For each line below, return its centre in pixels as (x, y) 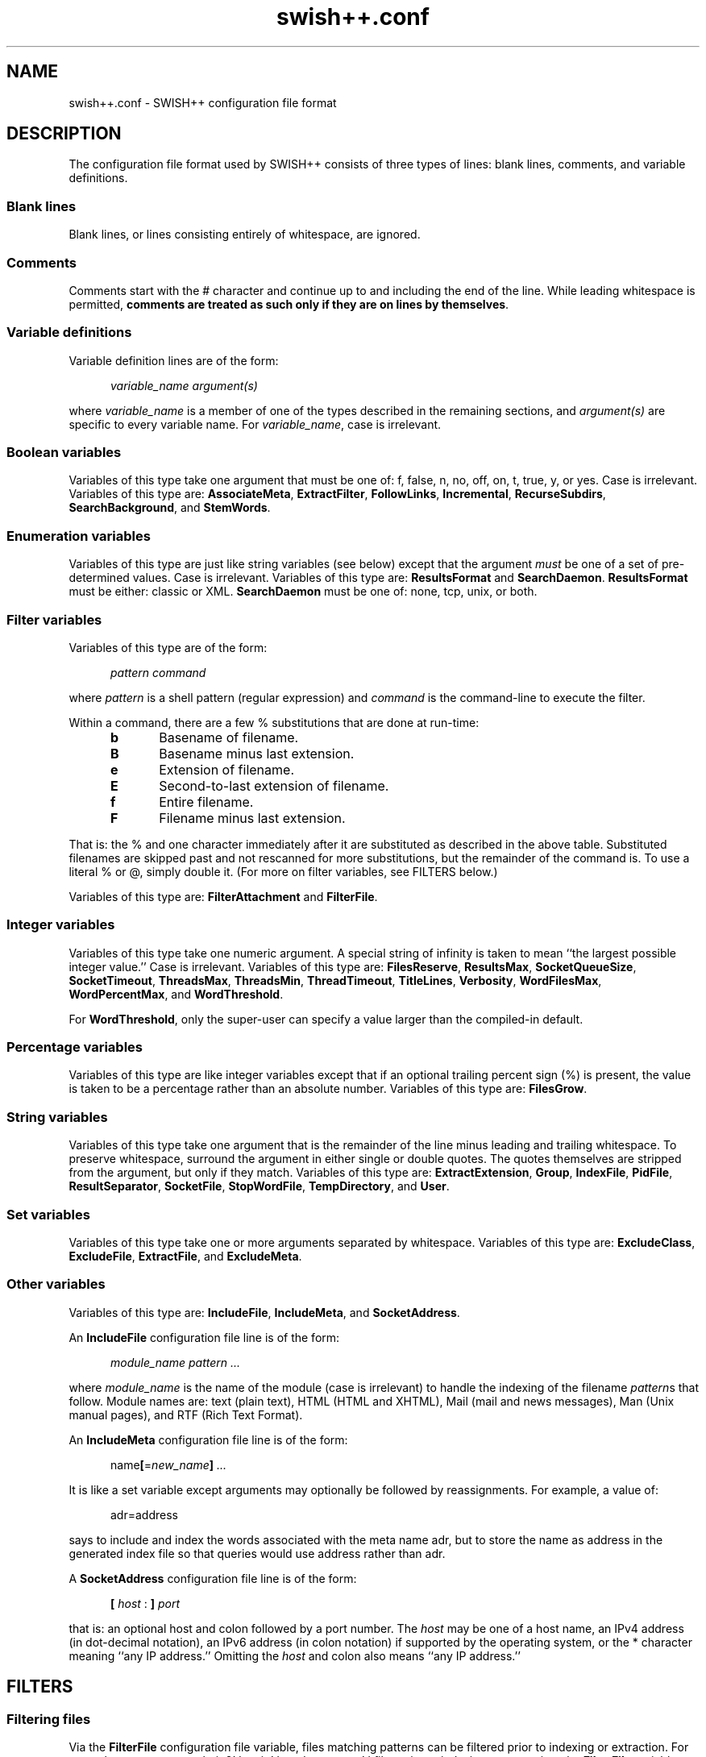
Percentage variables (75, 1047)
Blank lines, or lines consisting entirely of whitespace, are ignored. (245, 235)
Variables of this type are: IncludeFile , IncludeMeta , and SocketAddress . (264, 1312)
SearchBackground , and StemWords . (170, 508)
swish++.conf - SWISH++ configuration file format (203, 102)
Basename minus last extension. (257, 753)
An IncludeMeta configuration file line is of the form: (208, 1439)
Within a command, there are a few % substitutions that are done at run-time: (274, 722)
